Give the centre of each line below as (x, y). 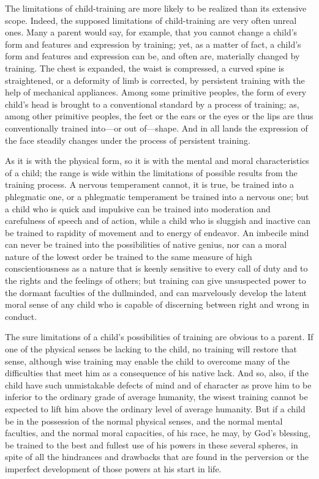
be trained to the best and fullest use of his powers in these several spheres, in (152, 444)
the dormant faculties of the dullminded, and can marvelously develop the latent (156, 292)
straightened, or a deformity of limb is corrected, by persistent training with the (155, 80)
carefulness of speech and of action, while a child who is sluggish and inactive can (158, 221)
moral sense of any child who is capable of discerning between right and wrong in (157, 304)
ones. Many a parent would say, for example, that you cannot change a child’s (151, 32)
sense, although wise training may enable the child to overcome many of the (147, 361)
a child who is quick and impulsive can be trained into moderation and (138, 208)
